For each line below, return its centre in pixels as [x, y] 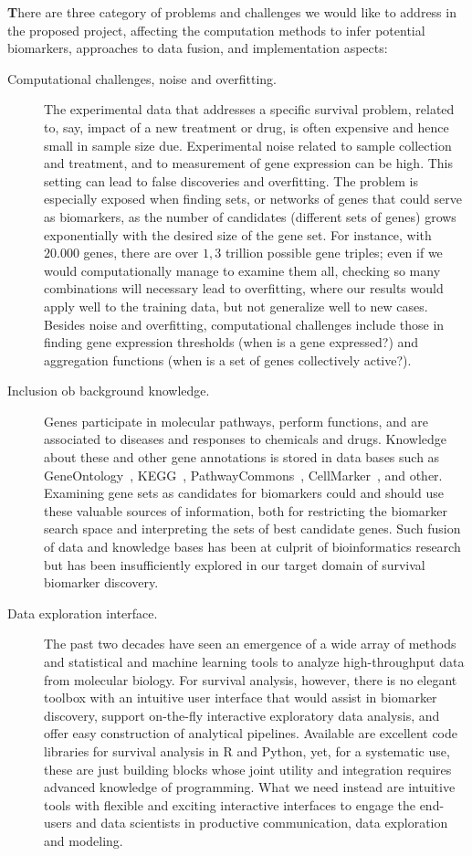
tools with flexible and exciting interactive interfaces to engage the [230, 804]
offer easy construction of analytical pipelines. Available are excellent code [251, 733]
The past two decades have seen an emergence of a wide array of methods [250, 644]
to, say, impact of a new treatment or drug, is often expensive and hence [246, 127]
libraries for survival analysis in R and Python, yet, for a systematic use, [247, 750]
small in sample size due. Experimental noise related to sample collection [248, 145]
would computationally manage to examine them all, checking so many [242, 270]
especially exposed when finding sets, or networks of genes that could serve [253, 199]
